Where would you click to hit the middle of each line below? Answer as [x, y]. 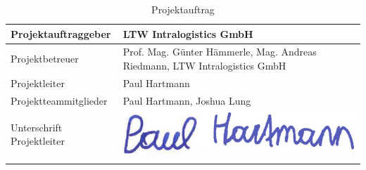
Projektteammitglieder [59, 100]
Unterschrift [37, 127]
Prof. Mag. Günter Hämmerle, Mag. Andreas [220, 52]
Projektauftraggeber [61, 33]
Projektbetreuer [45, 59]
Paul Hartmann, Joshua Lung [187, 100]
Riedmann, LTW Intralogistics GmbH [204, 66]
